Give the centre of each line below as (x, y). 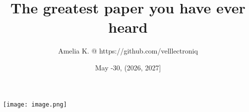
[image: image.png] (35, 104)
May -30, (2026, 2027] (128, 67)
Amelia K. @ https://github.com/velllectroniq (128, 51)
